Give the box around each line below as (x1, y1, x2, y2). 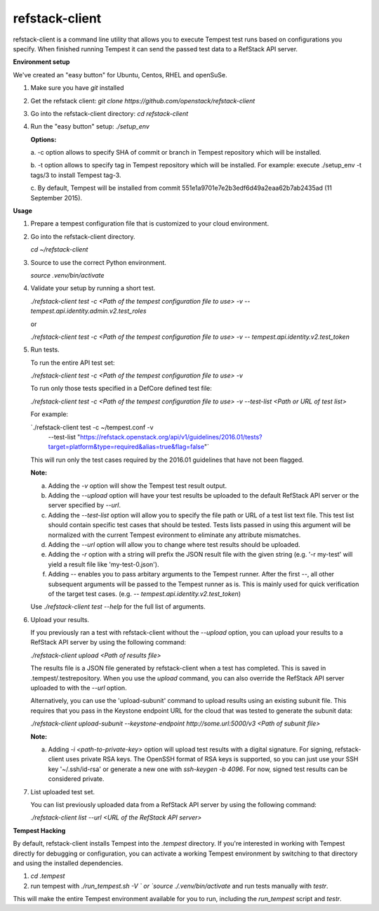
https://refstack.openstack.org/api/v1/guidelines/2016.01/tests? (79, 433, 262, 441)
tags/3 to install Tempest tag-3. (30, 171, 121, 179)
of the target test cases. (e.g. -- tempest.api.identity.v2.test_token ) (48, 589, 241, 597)
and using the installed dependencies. (13, 858, 124, 867)
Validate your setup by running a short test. (30, 284, 156, 292)
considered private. (48, 775, 105, 783)
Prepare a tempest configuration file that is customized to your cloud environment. (30, 219, 270, 228)
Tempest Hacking (13, 826, 66, 834)
